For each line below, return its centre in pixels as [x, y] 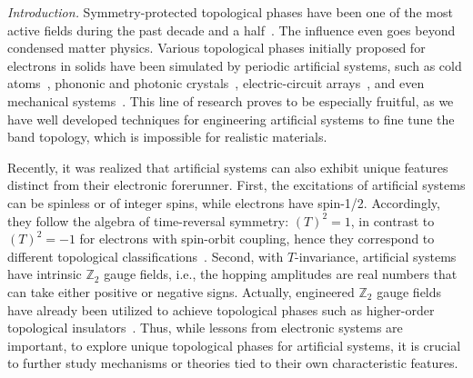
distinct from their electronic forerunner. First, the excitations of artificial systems [236, 185]
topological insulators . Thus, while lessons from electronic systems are [205, 328]
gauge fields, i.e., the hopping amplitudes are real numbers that [281, 274]
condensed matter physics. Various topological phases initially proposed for [216, 48]
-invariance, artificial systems [376, 256]
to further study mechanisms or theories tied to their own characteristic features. [233, 363]
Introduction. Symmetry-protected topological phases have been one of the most [230, 12]
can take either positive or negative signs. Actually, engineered [181, 291]
